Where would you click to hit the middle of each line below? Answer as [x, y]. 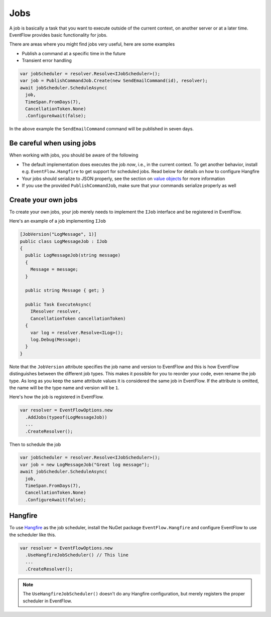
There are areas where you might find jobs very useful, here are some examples [92, 44]
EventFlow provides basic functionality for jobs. [58, 35]
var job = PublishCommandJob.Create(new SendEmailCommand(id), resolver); [114, 81]
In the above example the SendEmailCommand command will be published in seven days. [102, 129]
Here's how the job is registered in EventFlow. [56, 397]
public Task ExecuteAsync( [58, 304]
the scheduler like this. [33, 535]
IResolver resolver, [56, 312]
